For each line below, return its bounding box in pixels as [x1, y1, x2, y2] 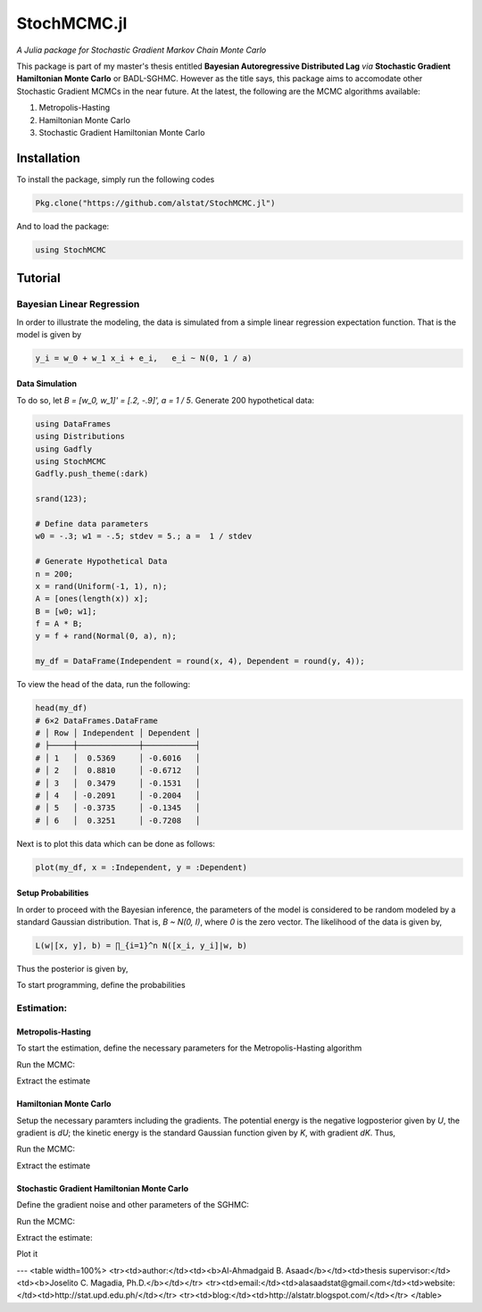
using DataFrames [35, 419, 112, 428]
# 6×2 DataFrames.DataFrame [35, 715, 158, 726]
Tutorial [16, 270, 62, 286]
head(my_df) [35, 703, 88, 713]
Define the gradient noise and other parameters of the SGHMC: [16, 1200, 250, 1210]
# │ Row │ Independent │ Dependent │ [35, 728, 201, 738]
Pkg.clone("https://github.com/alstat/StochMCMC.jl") [35, 197, 276, 208]
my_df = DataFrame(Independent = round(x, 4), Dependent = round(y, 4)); [35, 656, 365, 667]
